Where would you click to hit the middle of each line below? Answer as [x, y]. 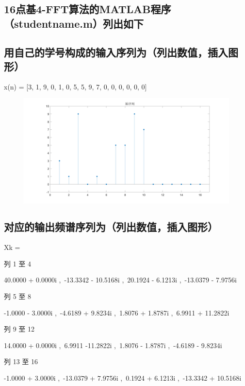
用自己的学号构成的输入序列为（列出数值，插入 [116, 52]
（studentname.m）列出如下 [74, 23]
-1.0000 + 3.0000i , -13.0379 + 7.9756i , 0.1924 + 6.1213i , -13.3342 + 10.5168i [123, 378]
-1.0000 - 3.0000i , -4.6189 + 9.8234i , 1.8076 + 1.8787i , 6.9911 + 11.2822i [117, 312]
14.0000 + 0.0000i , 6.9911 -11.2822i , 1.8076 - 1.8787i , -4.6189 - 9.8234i [113, 345]
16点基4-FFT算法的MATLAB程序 [88, 9]
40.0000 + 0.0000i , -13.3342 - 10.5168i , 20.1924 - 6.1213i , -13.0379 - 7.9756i [120, 280]
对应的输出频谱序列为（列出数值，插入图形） [111, 227]
